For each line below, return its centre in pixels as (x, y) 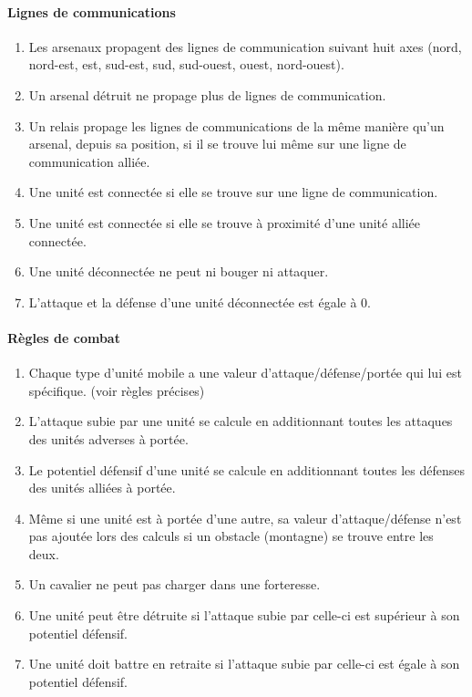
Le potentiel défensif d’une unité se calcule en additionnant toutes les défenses (246, 469)
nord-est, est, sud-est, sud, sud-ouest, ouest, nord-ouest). (186, 64)
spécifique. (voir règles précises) (117, 390)
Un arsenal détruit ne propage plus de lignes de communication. (207, 94)
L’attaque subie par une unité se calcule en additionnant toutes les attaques (241, 421)
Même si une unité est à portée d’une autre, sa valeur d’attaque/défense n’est (245, 518)
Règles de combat (64, 337)
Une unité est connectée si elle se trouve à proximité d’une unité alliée (224, 222)
